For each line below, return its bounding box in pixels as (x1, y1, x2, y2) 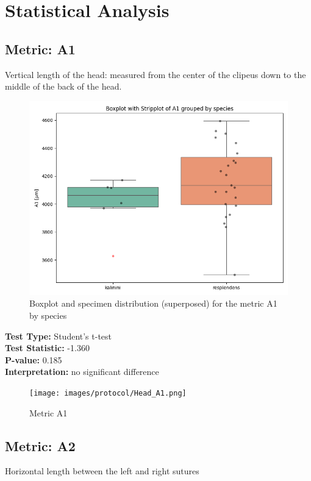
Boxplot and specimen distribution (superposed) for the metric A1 (29, 297, 277, 310)
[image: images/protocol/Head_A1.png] (29, 388, 187, 397)
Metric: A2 (5, 436, 76, 455)
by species (29, 308, 67, 321)
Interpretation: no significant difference (5, 365, 159, 378)
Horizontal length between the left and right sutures (5, 465, 199, 477)
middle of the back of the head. (5, 80, 122, 93)
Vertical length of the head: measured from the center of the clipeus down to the (5, 68, 306, 80)
